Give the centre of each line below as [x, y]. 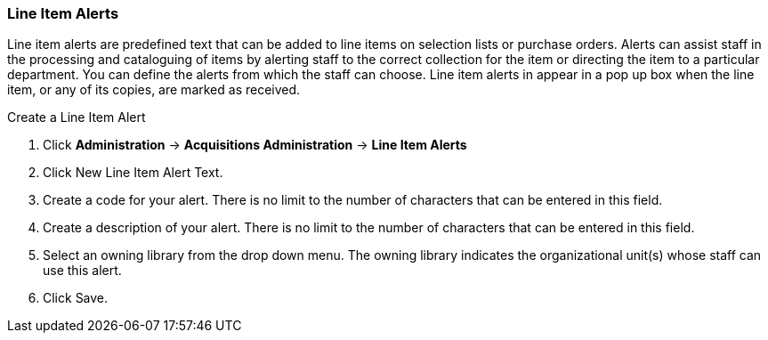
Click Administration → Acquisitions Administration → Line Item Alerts [255, 145]
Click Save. [76, 298]
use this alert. [82, 271]
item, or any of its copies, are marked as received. [154, 90]
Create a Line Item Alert [77, 117]
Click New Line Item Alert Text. [133, 173]
